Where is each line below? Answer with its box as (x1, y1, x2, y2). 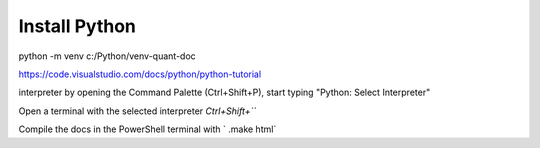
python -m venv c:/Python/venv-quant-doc (18, 50, 197, 62)
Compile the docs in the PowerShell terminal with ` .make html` (18, 123, 277, 135)
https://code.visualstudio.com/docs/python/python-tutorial (18, 68, 262, 80)
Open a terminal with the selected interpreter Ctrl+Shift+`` (18, 105, 257, 117)
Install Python (18, 15, 137, 37)
